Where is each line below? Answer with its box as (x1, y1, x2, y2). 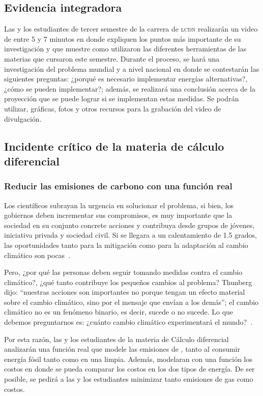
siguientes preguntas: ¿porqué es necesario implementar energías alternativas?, (4, 73, 248, 84)
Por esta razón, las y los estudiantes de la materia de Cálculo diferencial (4, 333, 229, 344)
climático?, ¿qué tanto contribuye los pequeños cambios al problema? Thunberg (4, 276, 252, 287)
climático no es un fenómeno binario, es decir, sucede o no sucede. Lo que (4, 306, 233, 317)
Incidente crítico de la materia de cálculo (4, 138, 224, 154)
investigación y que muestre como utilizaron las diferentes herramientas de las (4, 43, 247, 54)
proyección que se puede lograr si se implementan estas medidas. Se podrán (4, 93, 239, 104)
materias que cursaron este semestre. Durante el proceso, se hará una (4, 53, 220, 64)
